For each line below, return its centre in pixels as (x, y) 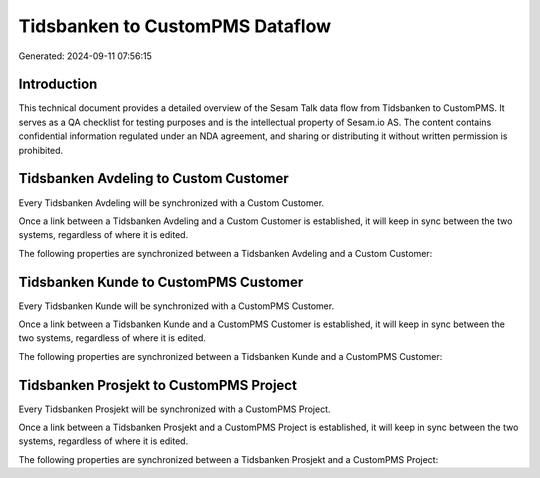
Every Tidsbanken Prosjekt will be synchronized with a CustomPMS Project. (174, 409)
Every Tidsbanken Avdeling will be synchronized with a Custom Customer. (171, 202)
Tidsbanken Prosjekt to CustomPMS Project (157, 385)
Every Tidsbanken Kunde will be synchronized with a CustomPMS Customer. (176, 306)
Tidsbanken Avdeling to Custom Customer (153, 178)
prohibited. (41, 150)
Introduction (58, 84)
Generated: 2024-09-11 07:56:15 (85, 56)
